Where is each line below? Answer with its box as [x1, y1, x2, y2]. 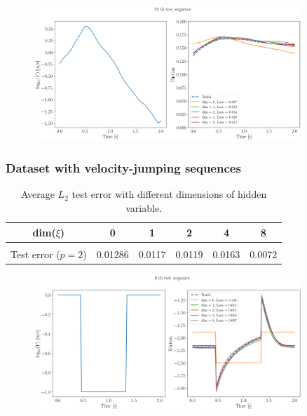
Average [21, 187, 55, 201]
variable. [125, 201, 163, 215]
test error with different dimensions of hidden [71, 187, 267, 201]
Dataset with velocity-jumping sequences [6, 159, 241, 177]
